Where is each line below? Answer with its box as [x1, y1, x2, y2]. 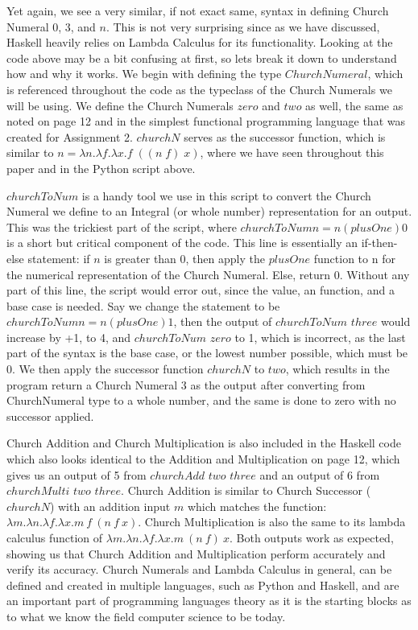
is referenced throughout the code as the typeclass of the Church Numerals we [6, 80, 392, 97]
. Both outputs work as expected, [230, 529, 394, 546]
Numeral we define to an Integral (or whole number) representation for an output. [6, 203, 412, 220]
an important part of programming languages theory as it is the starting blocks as [6, 592, 412, 609]
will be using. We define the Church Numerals [6, 97, 234, 113]
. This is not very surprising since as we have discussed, [106, 18, 380, 35]
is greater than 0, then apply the [104, 249, 265, 266]
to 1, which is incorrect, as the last [234, 328, 406, 345]
